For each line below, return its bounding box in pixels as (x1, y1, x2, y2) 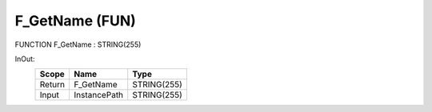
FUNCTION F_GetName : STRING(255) (14, 40, 142, 49)
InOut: (14, 54, 35, 64)
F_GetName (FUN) (14, 12, 136, 29)
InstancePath (74, 90, 124, 101)
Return (39, 79, 66, 91)
